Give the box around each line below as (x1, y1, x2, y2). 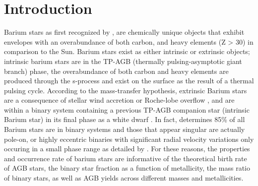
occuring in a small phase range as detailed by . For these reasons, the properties (4, 143, 250, 154)
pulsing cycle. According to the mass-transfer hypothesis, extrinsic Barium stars (4, 85, 247, 95)
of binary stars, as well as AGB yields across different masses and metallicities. (4, 173, 244, 183)
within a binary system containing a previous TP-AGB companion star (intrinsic (4, 104, 250, 115)
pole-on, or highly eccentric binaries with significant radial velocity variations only (4, 133, 254, 144)
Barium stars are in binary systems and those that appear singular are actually (4, 124, 245, 134)
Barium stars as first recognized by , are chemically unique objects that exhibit (4, 27, 245, 37)
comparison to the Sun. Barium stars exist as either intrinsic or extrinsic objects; (4, 46, 250, 57)
